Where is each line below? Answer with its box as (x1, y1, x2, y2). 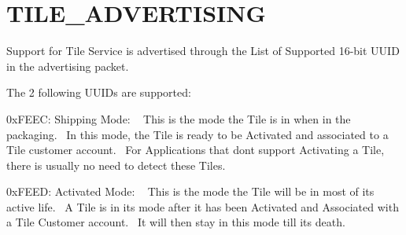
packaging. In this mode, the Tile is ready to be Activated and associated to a (6, 126, 389, 142)
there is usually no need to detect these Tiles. (6, 156, 226, 173)
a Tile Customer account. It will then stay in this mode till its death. (6, 214, 345, 230)
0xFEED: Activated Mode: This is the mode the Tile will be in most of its (6, 183, 375, 200)
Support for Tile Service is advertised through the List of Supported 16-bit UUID (6, 42, 400, 59)
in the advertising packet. (6, 57, 129, 74)
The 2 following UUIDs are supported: (6, 84, 191, 101)
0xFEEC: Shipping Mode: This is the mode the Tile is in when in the (6, 110, 351, 127)
